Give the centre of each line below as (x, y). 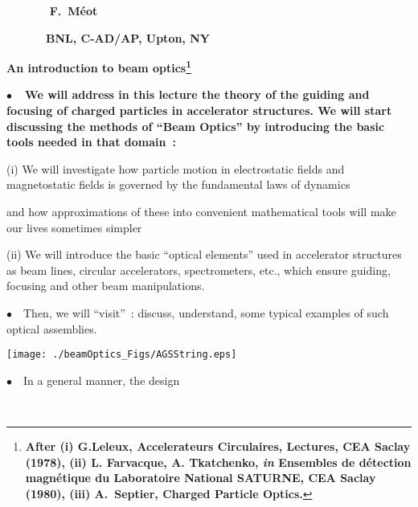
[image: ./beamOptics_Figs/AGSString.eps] (122, 355)
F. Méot (74, 10)
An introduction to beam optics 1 (99, 66)
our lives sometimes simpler (74, 227)
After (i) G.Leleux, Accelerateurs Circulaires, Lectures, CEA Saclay (218, 446)
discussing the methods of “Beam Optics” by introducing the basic (196, 126)
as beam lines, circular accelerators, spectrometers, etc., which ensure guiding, (199, 270)
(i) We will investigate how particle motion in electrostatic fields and (176, 168)
